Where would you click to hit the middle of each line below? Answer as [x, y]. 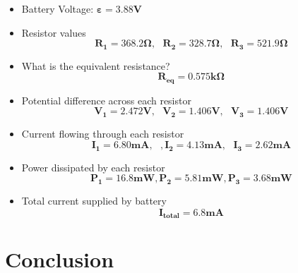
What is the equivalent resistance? [96, 65]
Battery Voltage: [58, 8]
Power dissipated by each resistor [93, 167]
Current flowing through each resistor [103, 133]
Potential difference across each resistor [106, 100]
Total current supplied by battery [94, 201]
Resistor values [54, 32]
